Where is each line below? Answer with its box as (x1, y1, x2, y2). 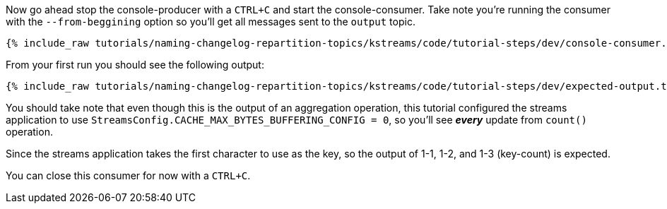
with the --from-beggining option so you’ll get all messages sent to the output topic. (6, 16, 415, 28)
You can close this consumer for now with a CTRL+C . (6, 169, 251, 181)
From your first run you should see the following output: (6, 59, 264, 71)
